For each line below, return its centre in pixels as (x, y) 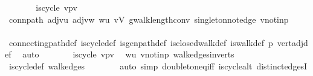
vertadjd (292, 42)
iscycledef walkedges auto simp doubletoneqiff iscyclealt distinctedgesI (158, 66)
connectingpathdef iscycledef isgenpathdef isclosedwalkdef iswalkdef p (141, 42)
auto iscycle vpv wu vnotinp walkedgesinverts (128, 54)
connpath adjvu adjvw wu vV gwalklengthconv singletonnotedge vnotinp (149, 19)
